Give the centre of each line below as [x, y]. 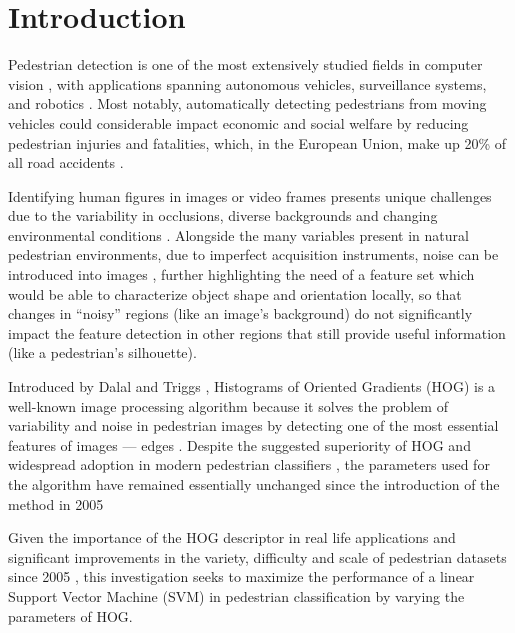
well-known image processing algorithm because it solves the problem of [228, 405]
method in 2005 [56, 503]
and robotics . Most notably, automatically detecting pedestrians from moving [247, 103]
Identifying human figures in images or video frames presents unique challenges [250, 195]
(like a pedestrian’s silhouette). [102, 352]
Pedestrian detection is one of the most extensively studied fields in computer [245, 64]
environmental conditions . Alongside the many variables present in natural [238, 234]
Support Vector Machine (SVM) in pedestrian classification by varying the [236, 595]
